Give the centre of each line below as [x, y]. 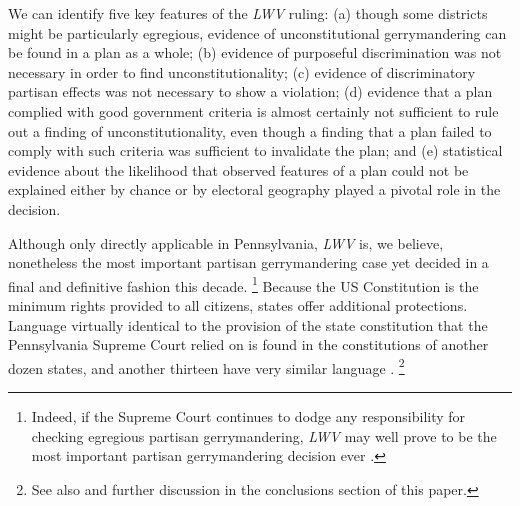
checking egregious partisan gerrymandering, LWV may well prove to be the [264, 435]
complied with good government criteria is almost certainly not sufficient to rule [253, 110]
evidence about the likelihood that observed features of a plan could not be [238, 169]
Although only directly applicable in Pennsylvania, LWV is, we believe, [226, 242]
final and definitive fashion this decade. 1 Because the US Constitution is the [243, 284]
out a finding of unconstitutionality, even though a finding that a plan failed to [250, 130]
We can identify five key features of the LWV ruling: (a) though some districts [248, 13]
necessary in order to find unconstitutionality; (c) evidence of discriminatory [242, 71]
